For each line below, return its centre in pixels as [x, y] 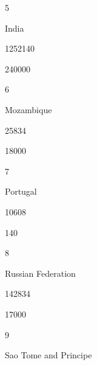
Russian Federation [40, 273]
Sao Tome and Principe [48, 355]
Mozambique [28, 109]
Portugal [21, 191]
